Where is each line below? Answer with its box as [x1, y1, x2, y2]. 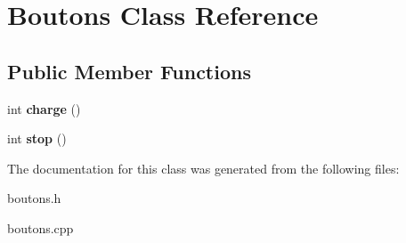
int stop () [7, 129, 67, 148]
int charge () [7, 99, 81, 117]
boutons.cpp [7, 218, 74, 237]
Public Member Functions [7, 57, 251, 85]
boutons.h [7, 189, 61, 207]
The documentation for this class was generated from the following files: [7, 158, 400, 177]
